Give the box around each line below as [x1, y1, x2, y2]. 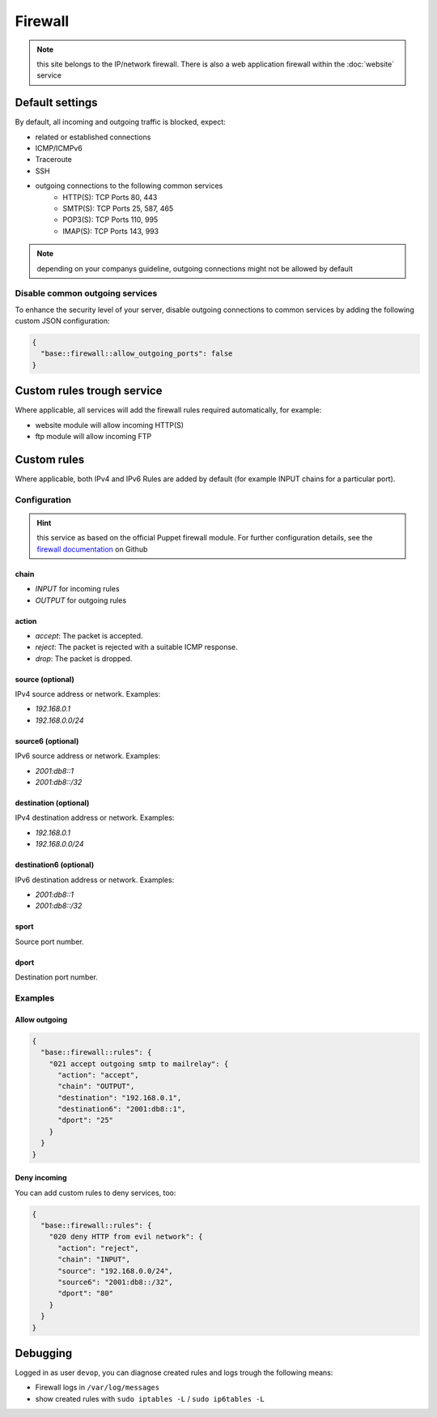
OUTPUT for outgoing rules [35, 595, 127, 605]
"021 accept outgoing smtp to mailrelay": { [49, 1059, 229, 1069]
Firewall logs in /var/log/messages [35, 1382, 160, 1393]
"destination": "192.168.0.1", [57, 1093, 182, 1102]
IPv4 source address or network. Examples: [15, 689, 161, 699]
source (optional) [15, 674, 74, 684]
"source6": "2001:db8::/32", [57, 1277, 173, 1287]
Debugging [15, 1346, 73, 1360]
